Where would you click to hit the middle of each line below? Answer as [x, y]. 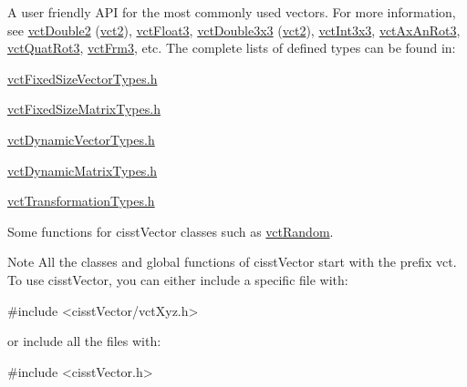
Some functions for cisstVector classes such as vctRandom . [171, 231]
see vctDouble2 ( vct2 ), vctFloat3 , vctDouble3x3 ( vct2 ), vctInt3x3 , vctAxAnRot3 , [234, 30]
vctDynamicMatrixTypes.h [83, 170]
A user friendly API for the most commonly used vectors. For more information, [232, 12]
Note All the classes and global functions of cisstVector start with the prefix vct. [232, 262]
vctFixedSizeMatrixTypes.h [84, 109]
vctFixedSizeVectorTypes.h [83, 78]
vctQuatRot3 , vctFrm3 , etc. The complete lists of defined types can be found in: [232, 48]
